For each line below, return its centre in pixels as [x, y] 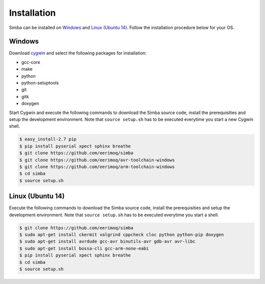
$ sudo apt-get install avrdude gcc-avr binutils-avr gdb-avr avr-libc [107, 241]
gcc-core [31, 62]
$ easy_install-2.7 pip [48, 139]
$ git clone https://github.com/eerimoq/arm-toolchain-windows [97, 167]
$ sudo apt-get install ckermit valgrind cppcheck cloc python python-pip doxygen [122, 234]
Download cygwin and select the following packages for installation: [78, 53]
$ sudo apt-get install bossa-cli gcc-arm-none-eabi [84, 248]
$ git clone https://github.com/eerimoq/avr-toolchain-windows [97, 160]
